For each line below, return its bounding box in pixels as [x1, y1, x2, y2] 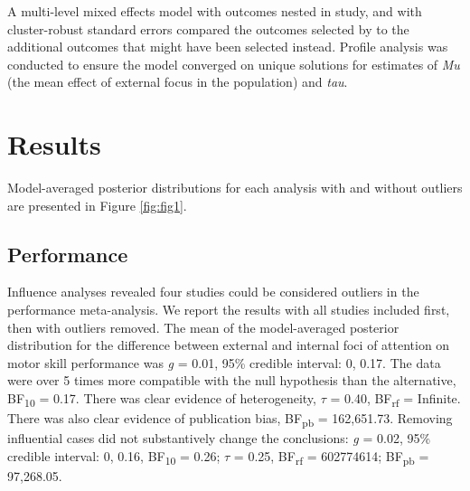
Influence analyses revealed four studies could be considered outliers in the [7, 282, 419, 301]
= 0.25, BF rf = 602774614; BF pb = [233, 446, 429, 467]
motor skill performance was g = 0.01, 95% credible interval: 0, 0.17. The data [7, 353, 441, 372]
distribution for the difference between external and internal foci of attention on [7, 335, 450, 354]
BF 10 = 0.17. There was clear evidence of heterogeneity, [7, 389, 316, 410]
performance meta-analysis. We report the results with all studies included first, [7, 300, 450, 319]
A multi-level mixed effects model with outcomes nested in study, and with [7, 2, 422, 20]
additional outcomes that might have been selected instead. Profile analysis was [7, 37, 448, 56]
